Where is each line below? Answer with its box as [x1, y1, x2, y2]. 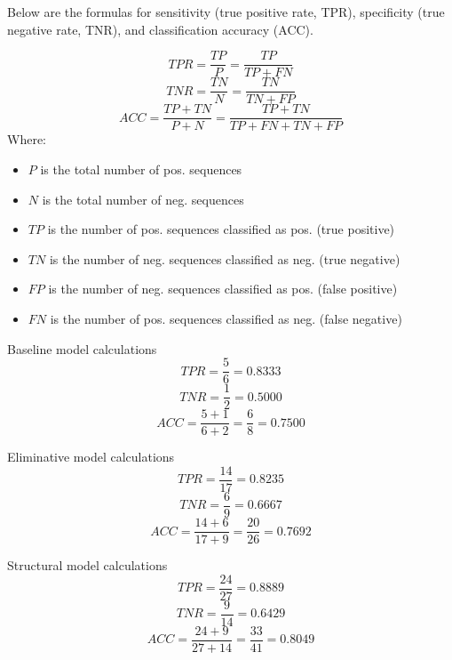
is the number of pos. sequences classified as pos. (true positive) [47, 220, 395, 238]
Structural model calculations [7, 556, 168, 575]
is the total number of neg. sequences [42, 189, 244, 208]
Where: [7, 130, 46, 149]
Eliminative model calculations [7, 447, 175, 466]
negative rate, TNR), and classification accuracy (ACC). [7, 20, 313, 38]
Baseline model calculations [7, 339, 157, 358]
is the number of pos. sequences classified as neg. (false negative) [50, 309, 402, 327]
